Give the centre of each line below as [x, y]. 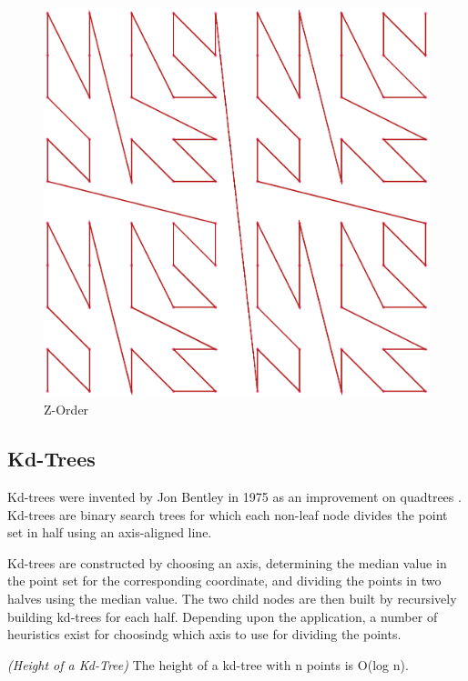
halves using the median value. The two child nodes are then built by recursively [232, 598]
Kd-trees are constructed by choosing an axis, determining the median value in [227, 562]
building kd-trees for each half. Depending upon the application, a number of [223, 616]
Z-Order [66, 410]
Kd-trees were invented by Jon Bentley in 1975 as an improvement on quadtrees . [234, 496]
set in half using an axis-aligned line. [110, 532]
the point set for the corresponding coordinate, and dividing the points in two [224, 581]
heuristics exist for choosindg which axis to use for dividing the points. [204, 634]
